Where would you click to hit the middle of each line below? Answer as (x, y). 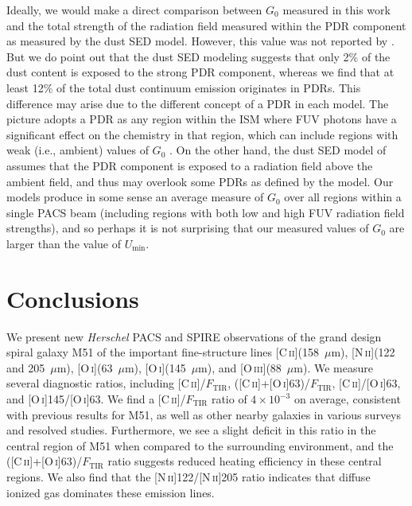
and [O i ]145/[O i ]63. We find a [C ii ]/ (96, 399)
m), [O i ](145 (155, 367)
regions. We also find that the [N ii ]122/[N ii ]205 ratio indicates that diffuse (189, 476)
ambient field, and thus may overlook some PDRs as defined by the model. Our (200, 181)
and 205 (26, 367)
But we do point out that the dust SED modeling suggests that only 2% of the (198, 56)
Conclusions (73, 298)
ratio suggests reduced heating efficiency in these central (245, 461)
